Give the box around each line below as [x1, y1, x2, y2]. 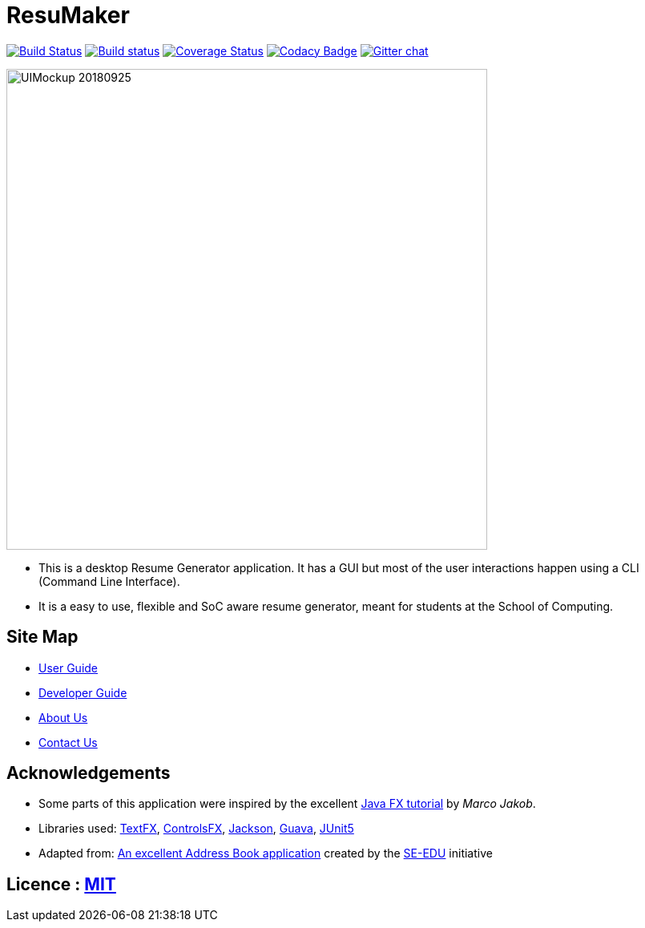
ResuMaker [6, 2, 130, 29]
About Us [38, 710, 88, 724]
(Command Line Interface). [38, 574, 180, 588]
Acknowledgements [6, 763, 171, 784]
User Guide [38, 660, 99, 675]
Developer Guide [38, 685, 127, 700]
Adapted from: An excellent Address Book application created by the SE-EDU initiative [38, 846, 493, 861]
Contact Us [38, 735, 98, 749]
